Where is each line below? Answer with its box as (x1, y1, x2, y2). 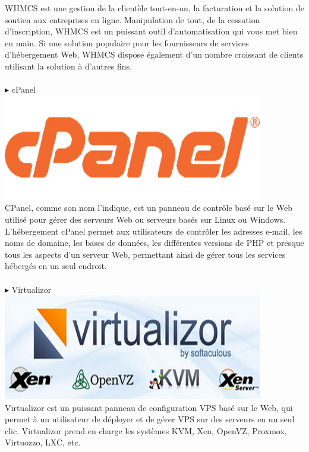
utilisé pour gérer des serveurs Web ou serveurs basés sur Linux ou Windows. (5, 213, 286, 225)
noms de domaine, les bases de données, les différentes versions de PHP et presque (5, 236, 304, 249)
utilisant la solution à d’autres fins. (5, 59, 132, 72)
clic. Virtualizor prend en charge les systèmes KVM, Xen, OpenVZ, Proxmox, (5, 424, 287, 437)
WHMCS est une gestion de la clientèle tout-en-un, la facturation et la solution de (5, 2, 304, 14)
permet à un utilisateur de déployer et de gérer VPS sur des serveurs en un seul (5, 413, 295, 425)
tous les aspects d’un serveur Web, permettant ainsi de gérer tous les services (5, 248, 286, 260)
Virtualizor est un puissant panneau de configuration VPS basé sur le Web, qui (5, 401, 293, 413)
